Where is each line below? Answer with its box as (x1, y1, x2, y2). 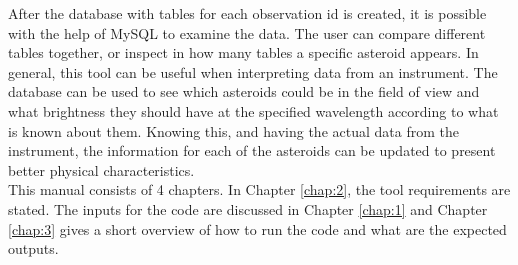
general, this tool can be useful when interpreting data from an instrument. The (8, 61, 498, 82)
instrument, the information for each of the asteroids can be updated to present (8, 140, 496, 161)
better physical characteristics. (8, 159, 195, 180)
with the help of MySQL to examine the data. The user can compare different (8, 22, 486, 43)
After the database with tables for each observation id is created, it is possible (8, 3, 487, 23)
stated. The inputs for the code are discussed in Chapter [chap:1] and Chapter (8, 198, 488, 219)
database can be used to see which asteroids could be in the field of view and (8, 81, 480, 102)
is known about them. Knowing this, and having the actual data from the (8, 120, 459, 141)
